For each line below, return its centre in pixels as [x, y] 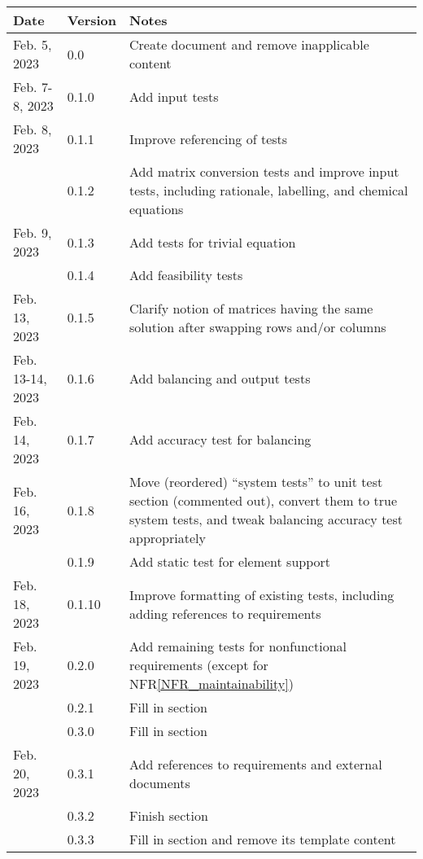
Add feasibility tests [186, 275]
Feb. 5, [33, 44]
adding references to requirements [225, 613]
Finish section [169, 815]
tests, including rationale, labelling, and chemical [269, 190]
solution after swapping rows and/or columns [258, 327]
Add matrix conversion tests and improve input [264, 171]
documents [160, 782]
